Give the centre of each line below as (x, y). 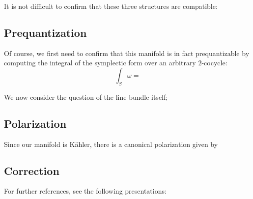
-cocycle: (214, 63)
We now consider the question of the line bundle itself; (86, 97)
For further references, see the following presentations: (85, 191)
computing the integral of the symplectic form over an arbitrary (100, 63)
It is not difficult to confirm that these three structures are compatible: (111, 6)
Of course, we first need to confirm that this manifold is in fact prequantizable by (127, 53)
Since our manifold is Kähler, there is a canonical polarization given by (111, 144)
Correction (32, 170)
